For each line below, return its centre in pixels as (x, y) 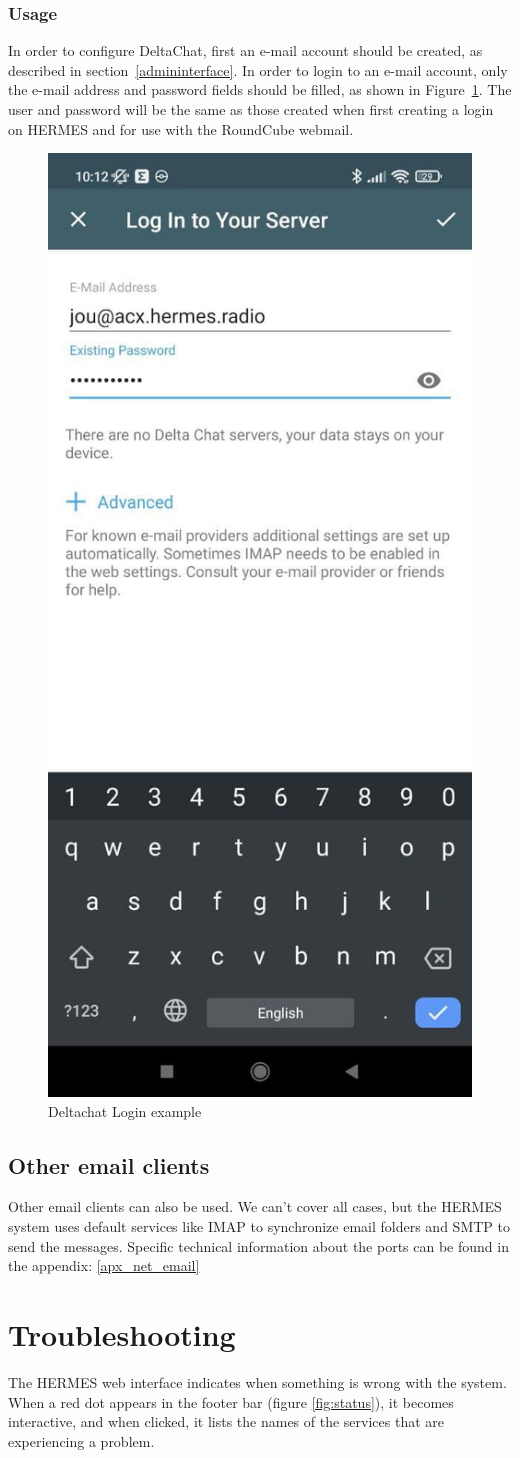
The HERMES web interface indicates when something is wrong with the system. (257, 1381)
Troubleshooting (122, 1334)
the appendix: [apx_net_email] (104, 1265)
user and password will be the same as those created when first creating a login (251, 109)
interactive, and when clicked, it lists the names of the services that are (226, 1421)
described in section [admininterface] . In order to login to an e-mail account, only (258, 69)
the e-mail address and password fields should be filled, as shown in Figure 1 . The (260, 89)
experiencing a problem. (81, 1440)
